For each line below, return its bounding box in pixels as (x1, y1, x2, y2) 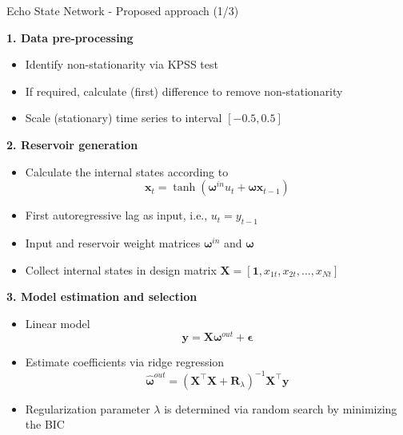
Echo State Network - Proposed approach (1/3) (6, 2, 239, 18)
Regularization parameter (25, 400, 150, 417)
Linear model (25, 314, 90, 331)
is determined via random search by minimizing (164, 400, 397, 417)
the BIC (25, 416, 65, 433)
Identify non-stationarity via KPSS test (25, 56, 218, 73)
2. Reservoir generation (6, 136, 138, 152)
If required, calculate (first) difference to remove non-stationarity (25, 82, 343, 99)
